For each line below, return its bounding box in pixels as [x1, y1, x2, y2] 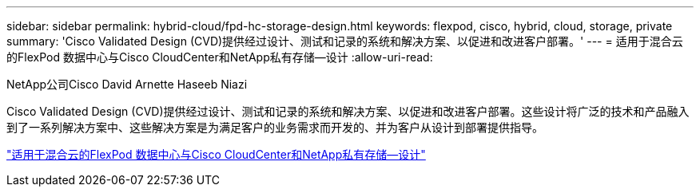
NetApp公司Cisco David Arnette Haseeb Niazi [6, 77, 248, 91]
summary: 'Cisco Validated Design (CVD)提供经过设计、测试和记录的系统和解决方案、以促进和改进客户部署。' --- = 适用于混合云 [6, 34, 683, 48]
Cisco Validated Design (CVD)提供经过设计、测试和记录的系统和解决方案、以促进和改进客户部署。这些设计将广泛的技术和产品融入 [6, 104, 690, 118]
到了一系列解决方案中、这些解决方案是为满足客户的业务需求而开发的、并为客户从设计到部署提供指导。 [6, 120, 543, 134]
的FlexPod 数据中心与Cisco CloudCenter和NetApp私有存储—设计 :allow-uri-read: [6, 50, 433, 64]
